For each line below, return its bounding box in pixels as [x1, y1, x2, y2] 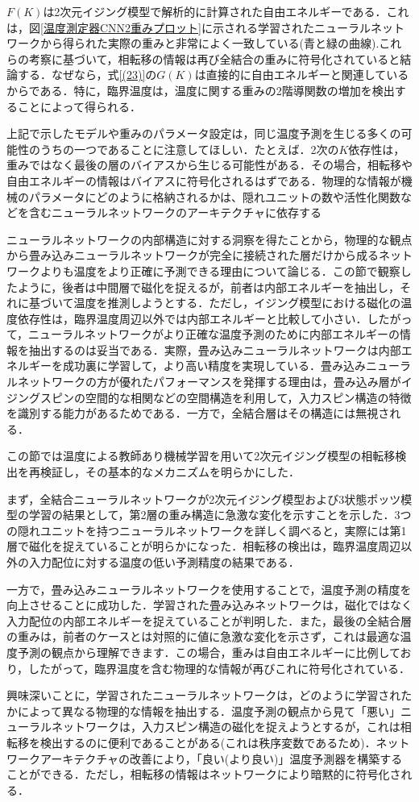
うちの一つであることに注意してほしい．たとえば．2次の [39, 140, 339, 157]
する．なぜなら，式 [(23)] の [17, 66, 157, 83]
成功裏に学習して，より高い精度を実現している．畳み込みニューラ [62, 357, 411, 374]
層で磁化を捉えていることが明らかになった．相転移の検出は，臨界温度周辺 [6, 538, 401, 555]
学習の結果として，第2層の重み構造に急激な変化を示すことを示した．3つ [28, 506, 412, 523]
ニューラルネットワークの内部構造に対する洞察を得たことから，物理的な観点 [6, 231, 413, 247]
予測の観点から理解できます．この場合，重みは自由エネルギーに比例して [17, 643, 400, 660]
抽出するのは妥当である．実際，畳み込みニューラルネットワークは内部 [28, 341, 401, 358]
